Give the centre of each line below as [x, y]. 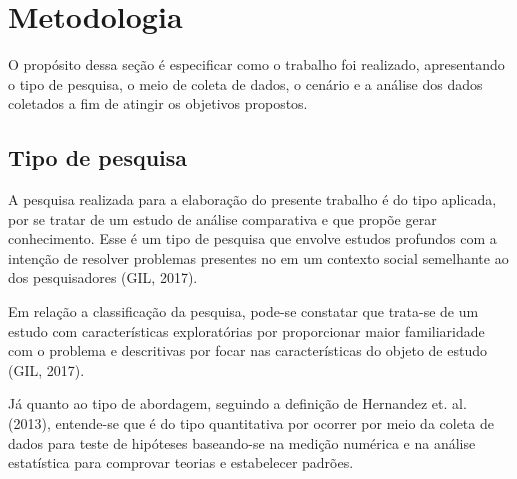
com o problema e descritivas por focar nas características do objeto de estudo [247, 350]
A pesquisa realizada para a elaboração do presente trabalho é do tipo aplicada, [252, 199]
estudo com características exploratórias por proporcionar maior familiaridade [246, 330]
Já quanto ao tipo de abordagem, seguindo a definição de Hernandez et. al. [237, 403]
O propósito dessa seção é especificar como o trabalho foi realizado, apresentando [256, 64]
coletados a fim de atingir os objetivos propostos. [158, 103]
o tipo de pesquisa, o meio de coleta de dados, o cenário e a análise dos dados [245, 83]
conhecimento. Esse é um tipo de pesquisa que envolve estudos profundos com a [252, 238]
